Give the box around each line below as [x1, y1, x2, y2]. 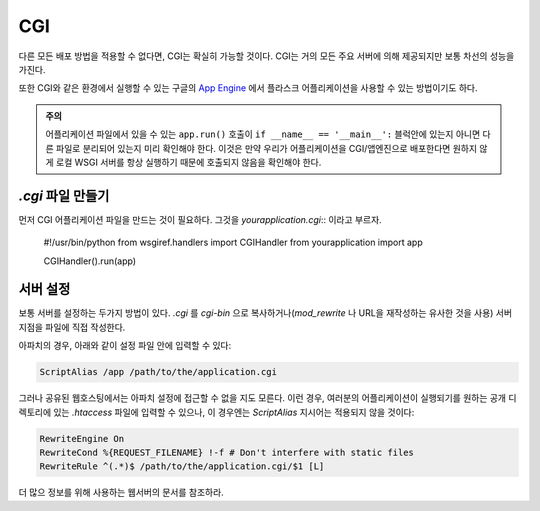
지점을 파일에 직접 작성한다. [18, 321, 126, 333]
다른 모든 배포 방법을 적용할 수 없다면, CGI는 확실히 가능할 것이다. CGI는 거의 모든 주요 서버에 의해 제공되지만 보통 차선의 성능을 [18, 50, 515, 62]
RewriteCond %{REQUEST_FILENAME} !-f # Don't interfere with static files [39, 447, 415, 458]
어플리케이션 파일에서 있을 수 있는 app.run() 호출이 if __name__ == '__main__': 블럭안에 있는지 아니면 [45, 128, 481, 140]
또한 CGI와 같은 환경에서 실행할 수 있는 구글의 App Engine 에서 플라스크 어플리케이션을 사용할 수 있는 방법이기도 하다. [18, 82, 479, 94]
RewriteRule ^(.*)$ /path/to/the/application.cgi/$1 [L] [39, 461, 325, 472]
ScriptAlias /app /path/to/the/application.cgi [39, 366, 277, 378]
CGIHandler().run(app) [43, 255, 137, 267]
